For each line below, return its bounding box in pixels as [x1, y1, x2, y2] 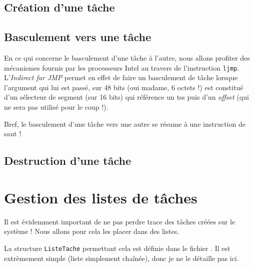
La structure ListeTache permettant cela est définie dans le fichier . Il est [4, 242, 230, 253]
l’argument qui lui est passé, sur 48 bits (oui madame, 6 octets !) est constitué [4, 82, 243, 92]
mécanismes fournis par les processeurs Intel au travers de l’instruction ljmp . [4, 62, 239, 73]
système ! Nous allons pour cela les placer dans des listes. [4, 226, 179, 236]
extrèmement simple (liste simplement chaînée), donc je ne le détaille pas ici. [4, 252, 239, 263]
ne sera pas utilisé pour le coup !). [4, 102, 108, 112]
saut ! [4, 128, 21, 139]
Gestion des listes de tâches [4, 187, 197, 207]
